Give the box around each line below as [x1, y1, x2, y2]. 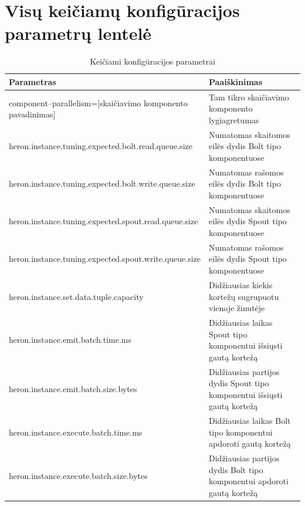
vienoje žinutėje [209, 302, 265, 314]
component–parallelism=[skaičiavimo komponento [9, 96, 188, 109]
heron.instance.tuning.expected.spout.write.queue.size [9, 252, 201, 265]
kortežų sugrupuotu [209, 290, 279, 302]
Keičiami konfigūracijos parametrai [90, 55, 215, 68]
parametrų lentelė [5, 21, 152, 45]
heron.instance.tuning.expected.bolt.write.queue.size [9, 177, 195, 190]
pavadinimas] [9, 108, 56, 120]
